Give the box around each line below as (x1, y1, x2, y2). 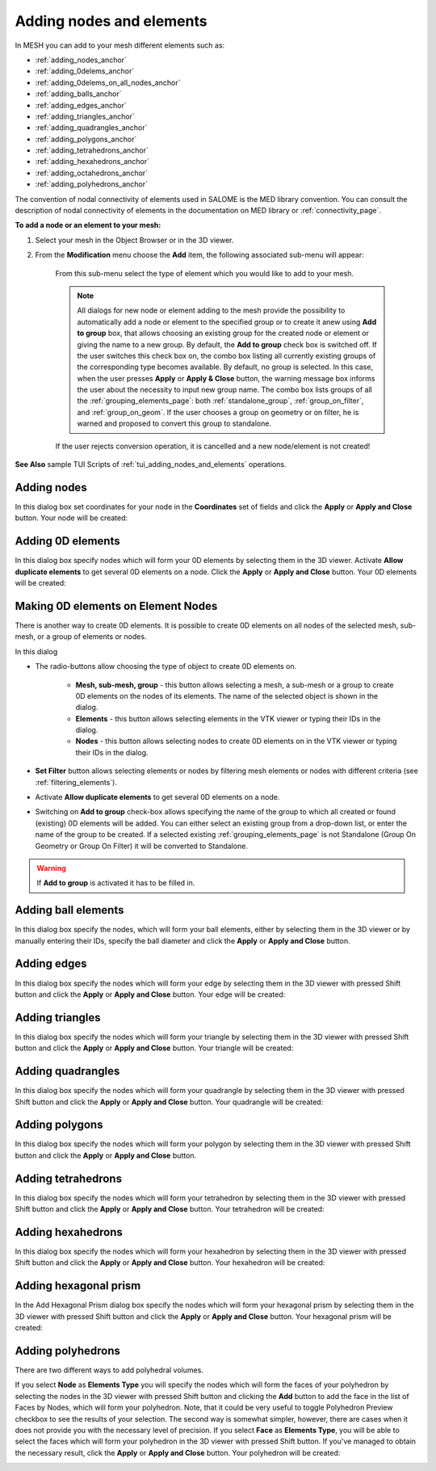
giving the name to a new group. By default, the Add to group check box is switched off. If (77, 339, 377, 349)
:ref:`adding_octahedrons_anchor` (35, 168, 149, 178)
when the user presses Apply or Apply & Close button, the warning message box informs (77, 373, 375, 383)
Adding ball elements (15, 903, 124, 917)
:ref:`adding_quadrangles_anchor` (35, 123, 148, 132)
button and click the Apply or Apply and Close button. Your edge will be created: (15, 990, 286, 999)
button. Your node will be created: (15, 513, 128, 523)
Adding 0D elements (15, 534, 120, 548)
